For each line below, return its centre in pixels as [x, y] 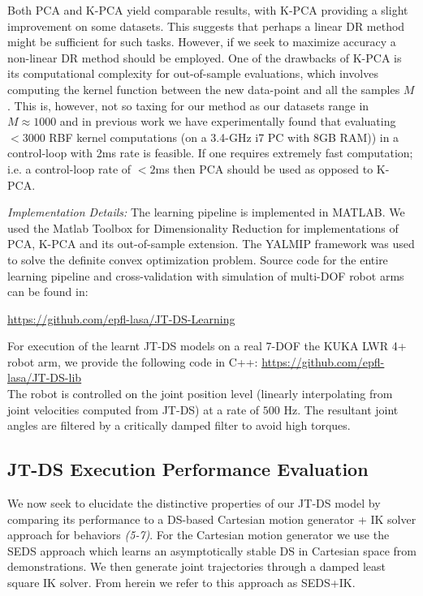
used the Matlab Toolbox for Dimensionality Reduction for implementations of [203, 227]
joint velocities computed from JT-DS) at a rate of [134, 409]
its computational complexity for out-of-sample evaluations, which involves [193, 73]
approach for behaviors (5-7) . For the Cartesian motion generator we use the [199, 535]
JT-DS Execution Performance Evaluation [188, 469]
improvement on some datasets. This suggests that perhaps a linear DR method [206, 26]
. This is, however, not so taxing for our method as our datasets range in [188, 105]
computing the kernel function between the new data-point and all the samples [204, 89]
